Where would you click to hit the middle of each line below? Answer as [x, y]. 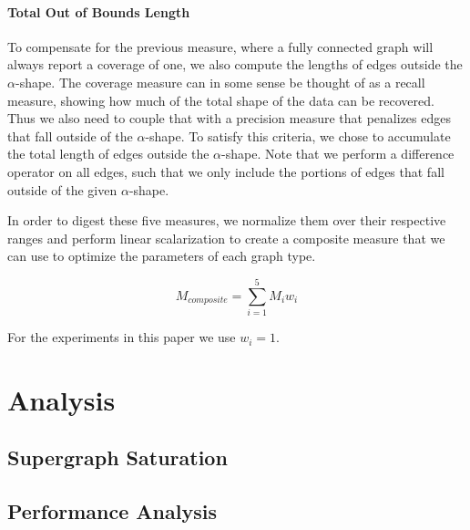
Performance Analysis [112, 511]
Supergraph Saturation [117, 457]
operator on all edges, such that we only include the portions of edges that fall [226, 171]
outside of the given [62, 189]
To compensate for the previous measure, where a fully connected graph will [220, 46]
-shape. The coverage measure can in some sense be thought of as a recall [220, 82]
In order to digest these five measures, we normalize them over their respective [227, 220]
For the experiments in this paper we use [122, 337]
